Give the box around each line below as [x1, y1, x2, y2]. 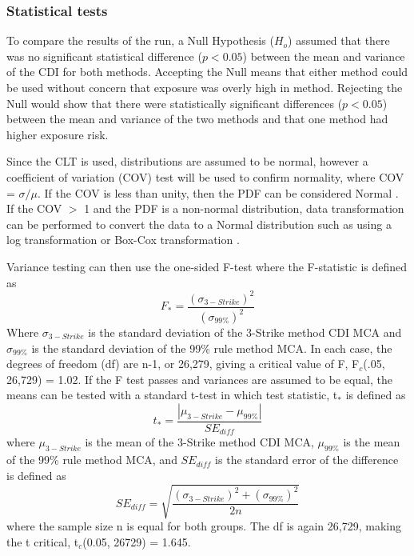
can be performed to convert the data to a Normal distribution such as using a [6, 215, 392, 232]
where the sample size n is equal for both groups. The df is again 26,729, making [6, 518, 401, 534]
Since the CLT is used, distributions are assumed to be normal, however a [6, 153, 368, 170]
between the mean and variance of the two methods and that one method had [6, 110, 388, 127]
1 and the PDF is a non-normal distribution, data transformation [84, 200, 404, 217]
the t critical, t [6, 533, 79, 550]
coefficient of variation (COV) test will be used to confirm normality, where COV [6, 168, 404, 185]
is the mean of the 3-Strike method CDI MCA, [85, 434, 314, 450]
